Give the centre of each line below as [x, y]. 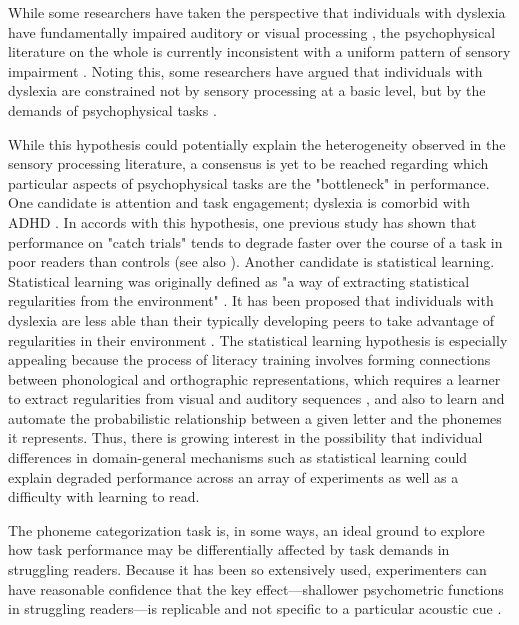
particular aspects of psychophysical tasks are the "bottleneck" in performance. [249, 182]
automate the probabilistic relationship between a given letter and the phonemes [255, 417]
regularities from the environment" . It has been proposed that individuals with [251, 300]
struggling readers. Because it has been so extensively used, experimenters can [247, 569]
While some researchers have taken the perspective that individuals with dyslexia [257, 12]
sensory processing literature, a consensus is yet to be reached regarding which [248, 163]
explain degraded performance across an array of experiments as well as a [233, 476]
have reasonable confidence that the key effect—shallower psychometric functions [256, 588]
